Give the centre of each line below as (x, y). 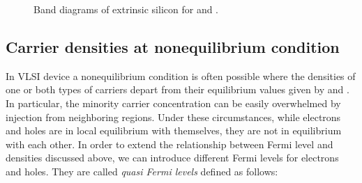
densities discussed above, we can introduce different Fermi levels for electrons (172, 158)
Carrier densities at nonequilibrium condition (173, 46)
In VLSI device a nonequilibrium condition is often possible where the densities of (181, 75)
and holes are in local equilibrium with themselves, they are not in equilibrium (174, 130)
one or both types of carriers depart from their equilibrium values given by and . (178, 89)
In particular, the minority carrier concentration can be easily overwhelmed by (173, 103)
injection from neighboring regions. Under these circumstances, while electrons (173, 117)
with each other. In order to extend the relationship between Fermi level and (169, 144)
